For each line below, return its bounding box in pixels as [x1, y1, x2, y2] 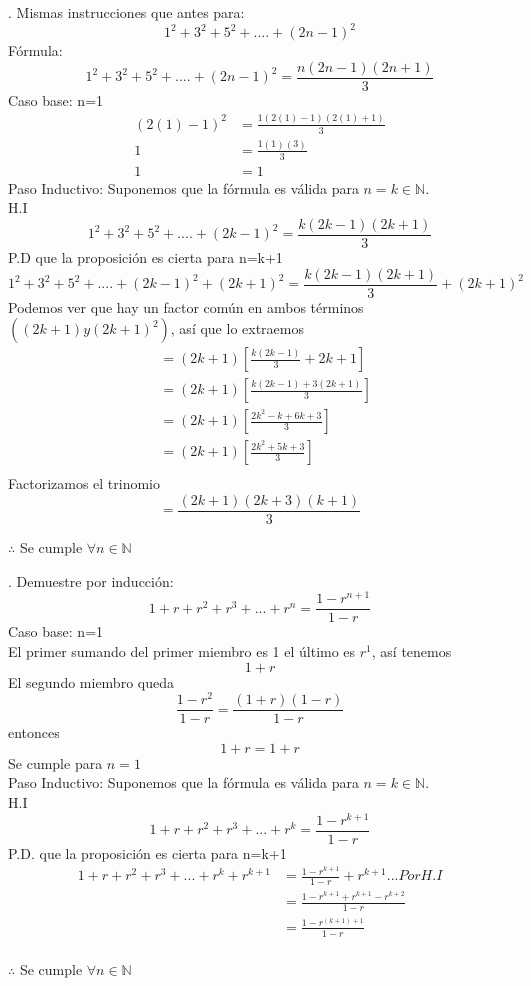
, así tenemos [371, 640, 452, 661]
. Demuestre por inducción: [8, 570, 174, 591]
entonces [8, 722, 60, 743]
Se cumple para [8, 752, 103, 773]
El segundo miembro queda [8, 671, 174, 692]
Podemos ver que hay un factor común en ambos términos [8, 296, 364, 317]
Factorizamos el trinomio [8, 473, 161, 494]
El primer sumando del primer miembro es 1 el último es [8, 640, 356, 661]
